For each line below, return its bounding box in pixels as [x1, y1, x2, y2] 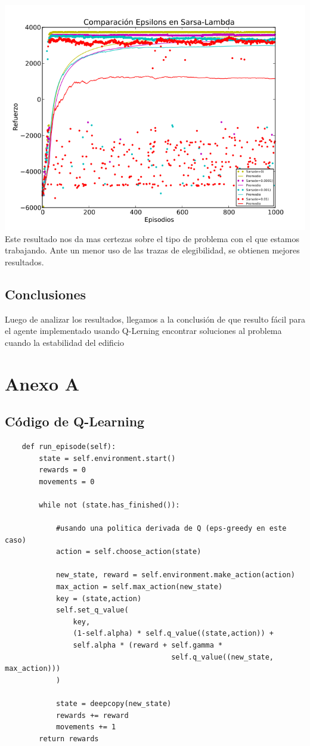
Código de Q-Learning [5, 412, 145, 431]
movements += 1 [55, 723, 116, 732]
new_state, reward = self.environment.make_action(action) [55, 571, 295, 580]
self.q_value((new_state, [171, 652, 274, 661]
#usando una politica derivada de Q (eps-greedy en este [55, 524, 287, 533]
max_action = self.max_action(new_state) [55, 583, 223, 592]
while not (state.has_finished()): [39, 500, 180, 509]
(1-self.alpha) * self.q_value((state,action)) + [73, 629, 274, 638]
